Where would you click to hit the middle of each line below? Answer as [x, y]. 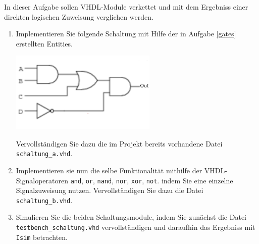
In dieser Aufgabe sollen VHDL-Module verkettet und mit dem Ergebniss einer [126, 7]
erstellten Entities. [44, 43]
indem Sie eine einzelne [197, 180]
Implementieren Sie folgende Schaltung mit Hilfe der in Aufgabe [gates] [126, 34]
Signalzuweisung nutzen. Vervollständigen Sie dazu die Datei [110, 190]
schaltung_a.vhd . [44, 153]
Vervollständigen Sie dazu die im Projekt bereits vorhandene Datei [119, 143]
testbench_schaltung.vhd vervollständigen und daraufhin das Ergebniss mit [136, 227]
